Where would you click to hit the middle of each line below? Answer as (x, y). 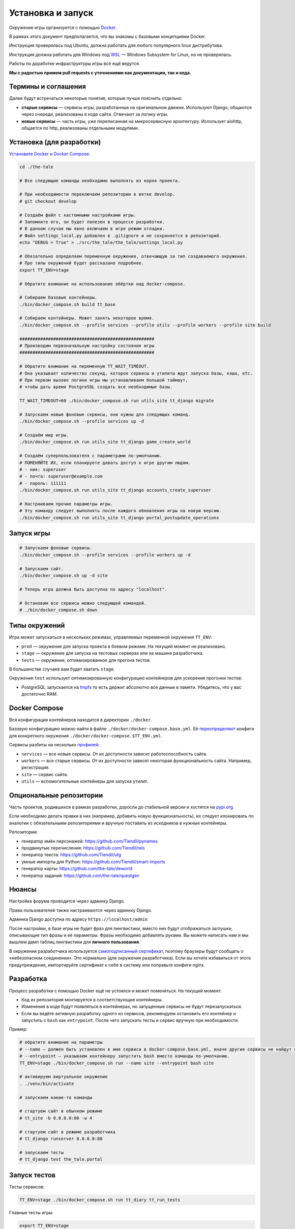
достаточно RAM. (40, 694)
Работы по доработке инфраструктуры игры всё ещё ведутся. (74, 63)
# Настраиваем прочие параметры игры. (66, 504)
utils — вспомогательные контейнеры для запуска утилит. (85, 781)
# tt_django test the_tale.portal (61, 1159)
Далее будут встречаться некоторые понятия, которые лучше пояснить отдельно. (96, 98)
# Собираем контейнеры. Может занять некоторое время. (87, 318)
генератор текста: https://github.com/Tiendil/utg (71, 855)
